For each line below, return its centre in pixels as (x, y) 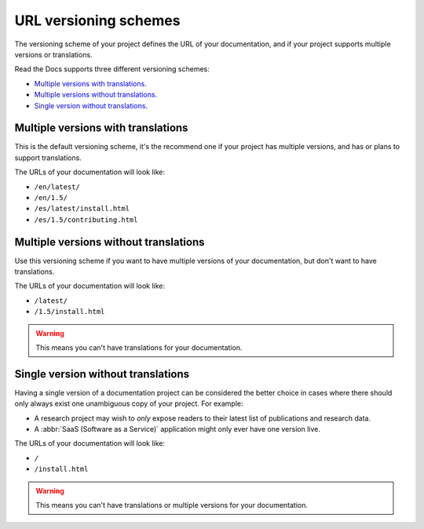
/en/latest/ (57, 187)
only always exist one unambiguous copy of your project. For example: (129, 403)
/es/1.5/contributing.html (86, 219)
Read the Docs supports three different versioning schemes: (112, 69)
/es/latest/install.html (82, 209)
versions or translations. (54, 54)
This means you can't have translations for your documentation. (139, 348)
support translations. (48, 158)
